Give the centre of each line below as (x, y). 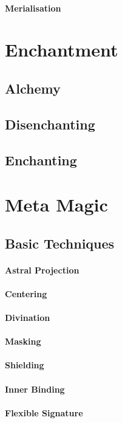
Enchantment (62, 50)
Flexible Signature (44, 412)
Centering (26, 293)
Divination (28, 318)
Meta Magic (56, 205)
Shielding (25, 365)
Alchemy (33, 88)
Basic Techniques (60, 243)
